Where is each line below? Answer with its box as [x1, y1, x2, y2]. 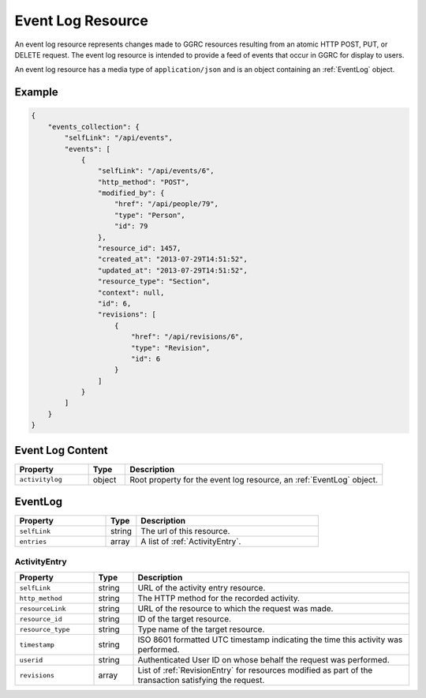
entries [19, 537, 47, 546]
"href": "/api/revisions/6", [130, 332, 244, 341]
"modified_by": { [97, 189, 165, 197]
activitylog [19, 475, 62, 484]
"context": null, [97, 288, 165, 297]
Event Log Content [14, 443, 108, 457]
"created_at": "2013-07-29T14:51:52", [97, 255, 248, 264]
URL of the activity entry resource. [137, 583, 266, 594]
